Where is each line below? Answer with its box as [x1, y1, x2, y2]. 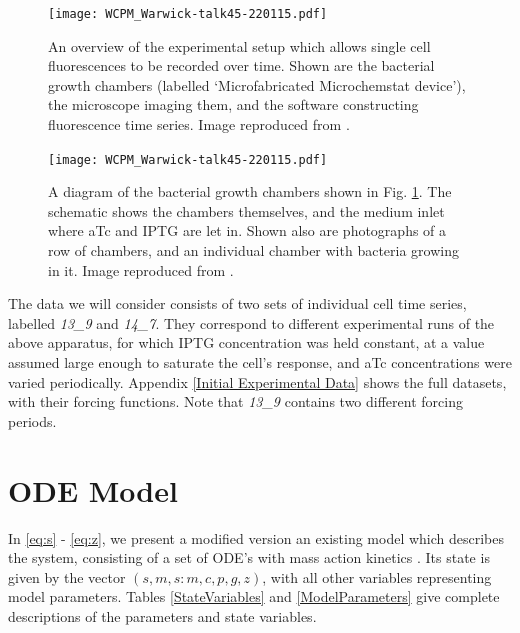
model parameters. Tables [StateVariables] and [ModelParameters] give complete [8, 586, 500, 607]
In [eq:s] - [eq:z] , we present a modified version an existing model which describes [8, 527, 505, 548]
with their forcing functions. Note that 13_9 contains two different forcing [8, 391, 463, 412]
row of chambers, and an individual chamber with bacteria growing [48, 240, 459, 261]
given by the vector [8, 566, 126, 587]
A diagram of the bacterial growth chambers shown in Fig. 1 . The [48, 181, 452, 202]
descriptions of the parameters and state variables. [8, 605, 317, 626]
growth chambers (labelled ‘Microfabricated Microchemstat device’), [48, 74, 466, 95]
